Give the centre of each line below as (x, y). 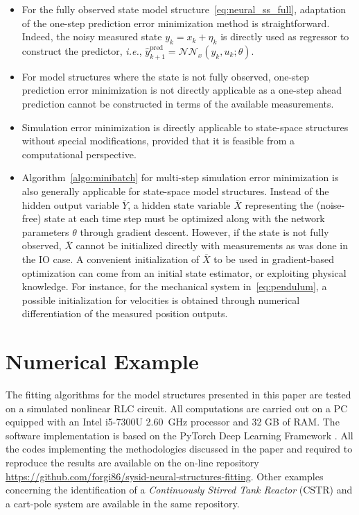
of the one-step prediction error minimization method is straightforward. (176, 23)
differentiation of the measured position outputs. (125, 313)
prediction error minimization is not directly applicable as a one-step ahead (182, 90)
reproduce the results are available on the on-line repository (132, 462)
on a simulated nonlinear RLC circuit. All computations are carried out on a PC (177, 408)
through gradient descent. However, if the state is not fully (204, 231)
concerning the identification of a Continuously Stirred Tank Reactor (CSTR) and (179, 490)
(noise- (331, 204)
